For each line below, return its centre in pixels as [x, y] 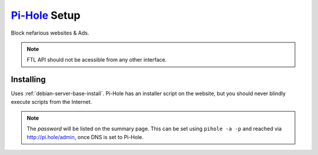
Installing [29, 80]
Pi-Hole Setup [46, 15]
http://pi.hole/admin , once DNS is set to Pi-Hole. [85, 137]
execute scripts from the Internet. [52, 102]
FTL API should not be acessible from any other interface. [97, 60]
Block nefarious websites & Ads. [50, 33]
